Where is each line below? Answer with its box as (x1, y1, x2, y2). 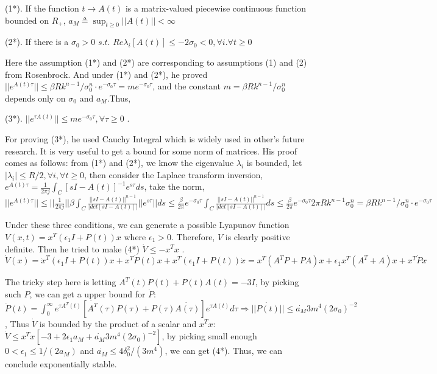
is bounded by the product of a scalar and (39, 317, 197, 330)
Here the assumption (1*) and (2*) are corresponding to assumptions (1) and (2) (5, 55, 307, 68)
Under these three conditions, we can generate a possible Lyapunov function (5, 218, 290, 231)
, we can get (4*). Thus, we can (165, 344, 283, 357)
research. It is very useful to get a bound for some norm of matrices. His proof (5, 144, 297, 157)
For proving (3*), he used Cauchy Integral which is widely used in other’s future (5, 132, 305, 145)
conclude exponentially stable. (5, 358, 117, 370)
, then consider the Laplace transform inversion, (84, 168, 263, 181)
